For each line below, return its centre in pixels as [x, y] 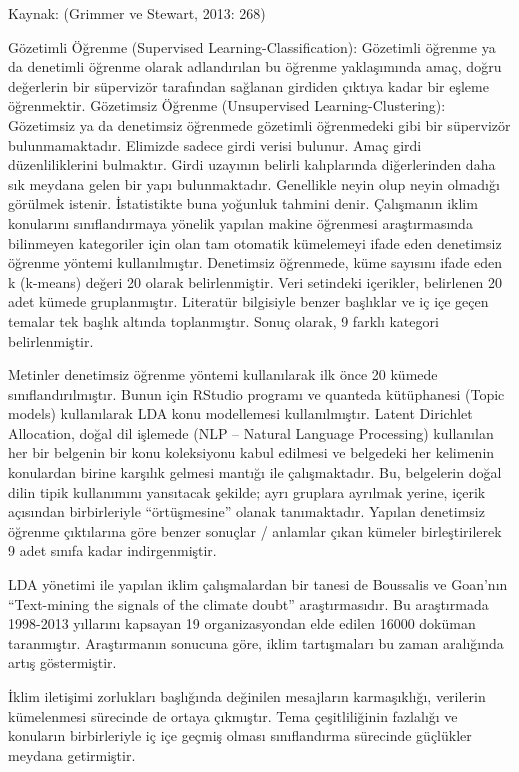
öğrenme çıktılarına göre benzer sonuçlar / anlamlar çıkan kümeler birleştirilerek [255, 530]
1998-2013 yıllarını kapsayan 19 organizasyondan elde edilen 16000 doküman [242, 623]
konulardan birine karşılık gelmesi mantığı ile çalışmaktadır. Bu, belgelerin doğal [255, 472]
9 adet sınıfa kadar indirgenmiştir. [112, 550]
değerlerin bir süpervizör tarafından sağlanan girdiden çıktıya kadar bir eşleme [248, 85]
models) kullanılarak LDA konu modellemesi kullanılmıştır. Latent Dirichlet [240, 413]
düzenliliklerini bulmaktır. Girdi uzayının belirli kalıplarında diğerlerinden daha [252, 164]
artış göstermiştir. [62, 662]
